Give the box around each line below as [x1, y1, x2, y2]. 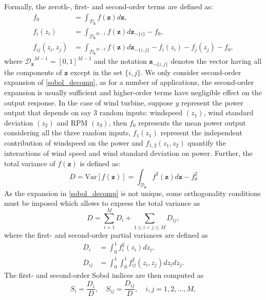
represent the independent [160, 127, 242, 138]
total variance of [4, 157, 55, 168]
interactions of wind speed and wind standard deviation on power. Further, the [4, 148, 253, 158]
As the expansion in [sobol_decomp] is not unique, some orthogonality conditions [4, 187, 261, 198]
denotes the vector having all [170, 56, 262, 66]
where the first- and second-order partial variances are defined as [4, 230, 208, 240]
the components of [4, 66, 62, 77]
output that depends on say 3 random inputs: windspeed [4, 107, 183, 118]
